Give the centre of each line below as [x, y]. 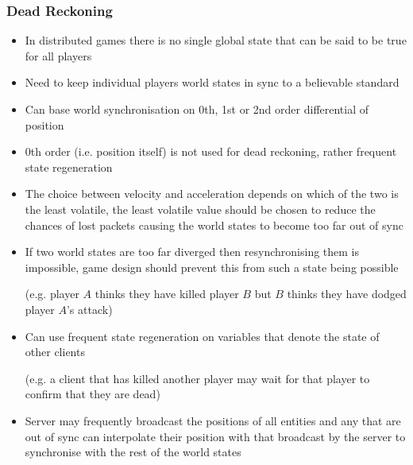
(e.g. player [52, 294]
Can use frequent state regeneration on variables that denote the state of [202, 336]
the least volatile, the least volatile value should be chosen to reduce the [200, 209]
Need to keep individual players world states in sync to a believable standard [212, 82]
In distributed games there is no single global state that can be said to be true [216, 40]
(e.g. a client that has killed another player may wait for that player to [197, 378]
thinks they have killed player [167, 294]
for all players [58, 55]
